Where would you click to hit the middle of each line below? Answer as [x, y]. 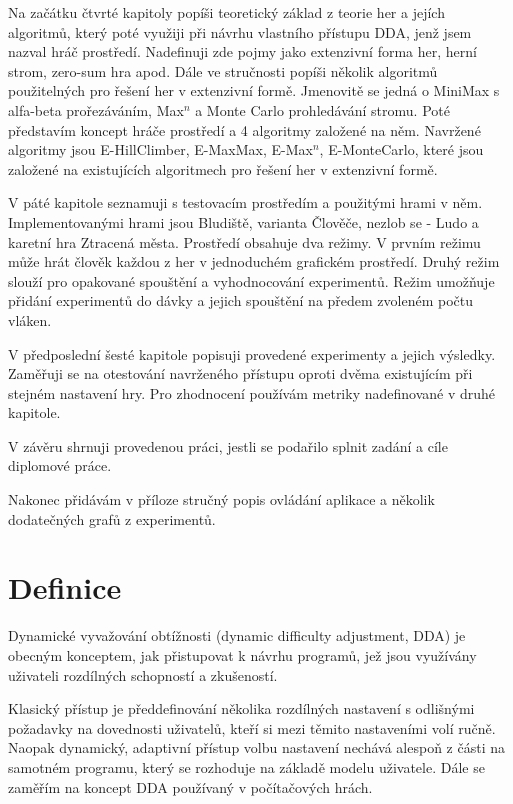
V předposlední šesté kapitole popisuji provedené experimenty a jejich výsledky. [252, 353]
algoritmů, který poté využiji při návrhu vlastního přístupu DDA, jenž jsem [240, 31]
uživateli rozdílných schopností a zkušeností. [143, 674]
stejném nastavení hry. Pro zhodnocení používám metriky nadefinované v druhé [252, 392]
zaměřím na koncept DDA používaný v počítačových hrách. [190, 786]
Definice [65, 587]
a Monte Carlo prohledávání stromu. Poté [322, 109]
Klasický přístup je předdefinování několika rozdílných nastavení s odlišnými [241, 708]
